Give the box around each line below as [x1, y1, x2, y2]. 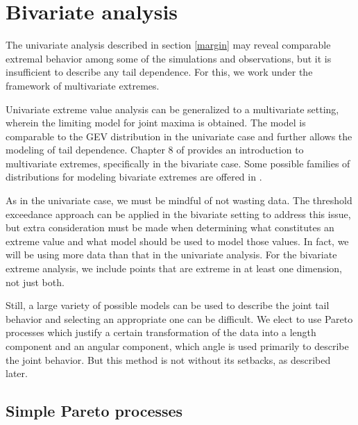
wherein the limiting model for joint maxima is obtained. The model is [6, 115, 306, 130]
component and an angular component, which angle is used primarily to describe [6, 339, 349, 353]
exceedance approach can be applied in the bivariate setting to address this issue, [6, 206, 351, 221]
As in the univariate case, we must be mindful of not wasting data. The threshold [6, 193, 352, 208]
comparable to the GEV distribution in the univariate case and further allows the [6, 128, 352, 143]
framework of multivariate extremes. [6, 78, 160, 92]
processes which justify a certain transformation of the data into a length [6, 325, 316, 340]
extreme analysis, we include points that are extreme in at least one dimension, [6, 261, 343, 276]
